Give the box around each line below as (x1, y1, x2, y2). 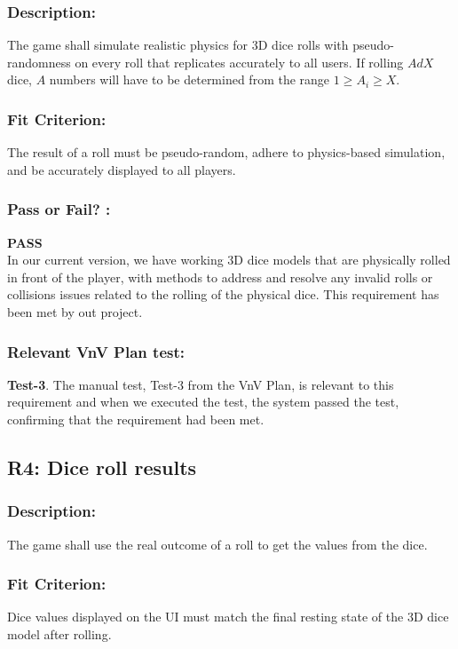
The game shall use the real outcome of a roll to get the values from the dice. (7, 534, 428, 553)
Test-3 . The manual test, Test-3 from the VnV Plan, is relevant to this (7, 375, 394, 393)
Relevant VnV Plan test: (7, 340, 185, 362)
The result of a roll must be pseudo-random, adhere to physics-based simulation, (7, 143, 446, 162)
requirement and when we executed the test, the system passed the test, (7, 392, 399, 411)
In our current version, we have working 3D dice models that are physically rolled (7, 250, 451, 269)
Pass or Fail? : (7, 198, 111, 220)
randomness (7, 52, 71, 71)
